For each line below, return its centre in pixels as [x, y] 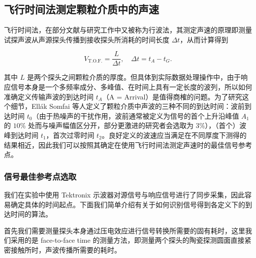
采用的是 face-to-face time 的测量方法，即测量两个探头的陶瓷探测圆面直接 [128, 240]
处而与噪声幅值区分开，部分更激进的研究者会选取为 [111, 125]
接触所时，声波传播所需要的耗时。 [66, 249]
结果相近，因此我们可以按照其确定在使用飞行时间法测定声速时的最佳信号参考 [128, 145]
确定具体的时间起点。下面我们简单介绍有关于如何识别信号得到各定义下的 [128, 204]
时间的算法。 [31, 214]
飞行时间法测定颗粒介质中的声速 [81, 9]
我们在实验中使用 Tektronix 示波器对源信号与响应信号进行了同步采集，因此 [124, 195]
